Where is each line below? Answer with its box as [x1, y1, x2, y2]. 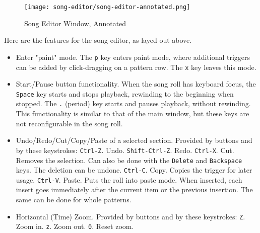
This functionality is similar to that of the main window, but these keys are [16, 108, 249, 119]
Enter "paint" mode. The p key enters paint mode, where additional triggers [16, 51, 250, 62]
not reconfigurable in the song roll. [16, 118, 123, 128]
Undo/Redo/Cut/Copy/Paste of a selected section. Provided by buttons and [16, 135, 252, 145]
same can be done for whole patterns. [16, 194, 132, 205]
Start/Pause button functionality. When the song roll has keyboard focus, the [16, 79, 256, 89]
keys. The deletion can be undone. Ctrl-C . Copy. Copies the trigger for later [16, 165, 252, 175]
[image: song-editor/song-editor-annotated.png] [24, 4, 190, 11]
